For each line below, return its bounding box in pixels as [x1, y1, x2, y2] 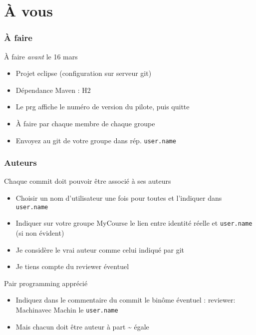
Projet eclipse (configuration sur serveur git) [15, 68, 152, 78]
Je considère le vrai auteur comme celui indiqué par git [15, 244, 184, 255]
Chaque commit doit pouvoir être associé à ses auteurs [4, 176, 171, 186]
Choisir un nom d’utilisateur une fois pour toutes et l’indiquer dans [15, 193, 222, 203]
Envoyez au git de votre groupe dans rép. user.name [15, 135, 176, 145]
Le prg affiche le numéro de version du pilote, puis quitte [15, 101, 190, 112]
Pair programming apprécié [4, 278, 88, 288]
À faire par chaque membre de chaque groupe [15, 118, 155, 128]
